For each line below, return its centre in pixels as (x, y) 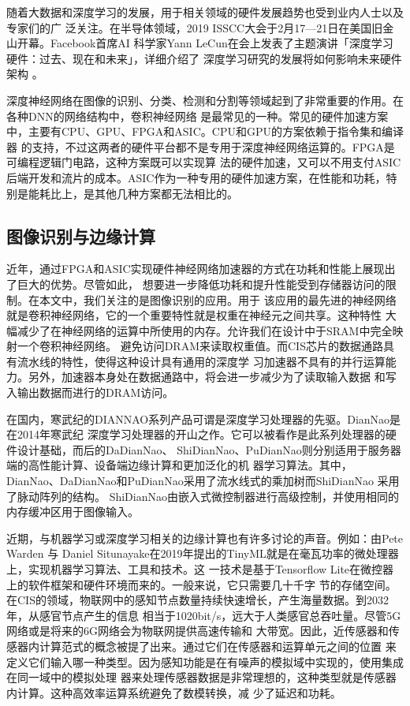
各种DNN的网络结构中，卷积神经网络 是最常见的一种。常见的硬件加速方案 (198, 116)
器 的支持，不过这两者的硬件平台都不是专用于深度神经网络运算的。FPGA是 (201, 146)
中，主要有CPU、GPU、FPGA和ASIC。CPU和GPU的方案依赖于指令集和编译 (205, 131)
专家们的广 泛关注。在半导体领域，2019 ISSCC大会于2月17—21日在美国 (189, 27)
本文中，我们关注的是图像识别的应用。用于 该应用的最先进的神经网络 (218, 299)
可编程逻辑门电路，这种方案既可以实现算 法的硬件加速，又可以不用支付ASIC (204, 162)
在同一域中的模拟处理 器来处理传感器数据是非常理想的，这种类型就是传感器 (201, 677)
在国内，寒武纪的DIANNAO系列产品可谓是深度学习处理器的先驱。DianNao (198, 418)
